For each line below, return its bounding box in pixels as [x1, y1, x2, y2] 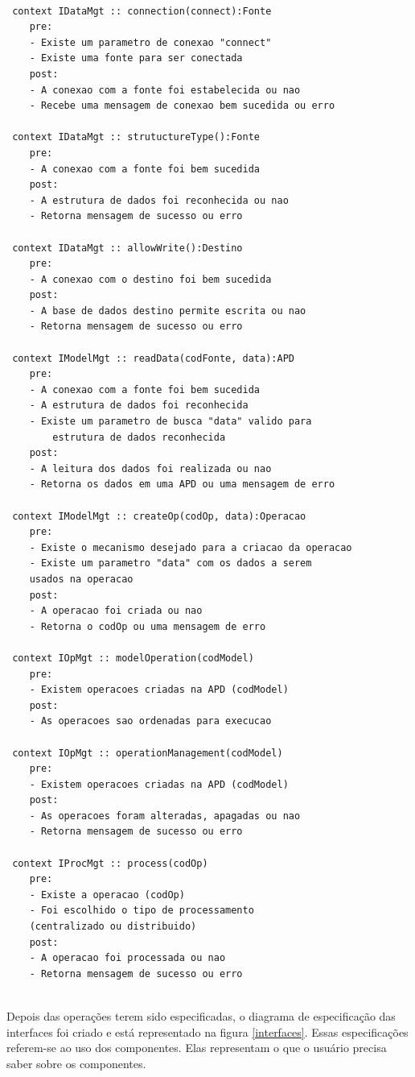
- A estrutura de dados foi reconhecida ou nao [29, 194, 289, 206]
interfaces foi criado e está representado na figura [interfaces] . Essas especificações [6, 1023, 409, 1040]
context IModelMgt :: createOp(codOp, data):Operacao [12, 510, 306, 522]
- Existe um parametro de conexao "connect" [29, 36, 272, 48]
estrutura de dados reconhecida [52, 431, 226, 443]
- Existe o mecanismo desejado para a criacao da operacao [29, 541, 352, 553]
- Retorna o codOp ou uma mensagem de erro [29, 620, 266, 632]
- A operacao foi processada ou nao [29, 952, 226, 964]
